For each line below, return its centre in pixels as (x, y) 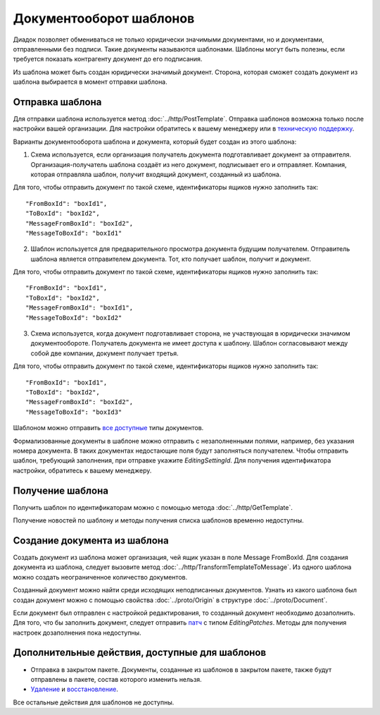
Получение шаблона (61, 490)
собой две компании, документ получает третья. (104, 353)
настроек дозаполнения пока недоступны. (77, 632)
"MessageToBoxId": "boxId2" (74, 318)
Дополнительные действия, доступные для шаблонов (140, 653)
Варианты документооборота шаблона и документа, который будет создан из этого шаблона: (155, 142)
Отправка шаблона (57, 102)
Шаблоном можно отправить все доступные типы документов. (108, 428)
